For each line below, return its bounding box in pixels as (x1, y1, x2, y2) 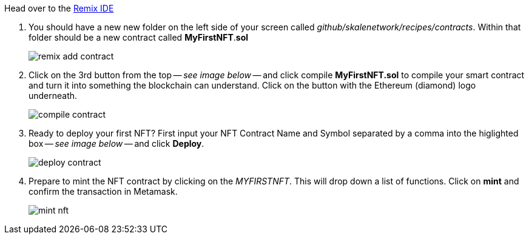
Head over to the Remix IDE (4, 3, 114, 13)
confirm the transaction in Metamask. (29, 186, 178, 197)
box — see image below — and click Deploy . (29, 138, 204, 149)
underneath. (29, 90, 78, 101)
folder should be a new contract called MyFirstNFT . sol (29, 32, 249, 42)
